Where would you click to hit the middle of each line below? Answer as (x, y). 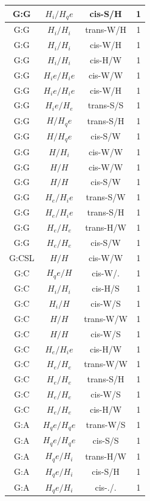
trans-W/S (106, 425)
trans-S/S (106, 105)
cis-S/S (106, 440)
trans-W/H (106, 30)
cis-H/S (106, 288)
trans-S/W (106, 197)
